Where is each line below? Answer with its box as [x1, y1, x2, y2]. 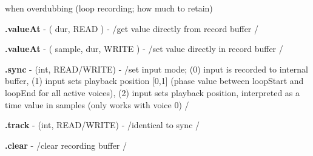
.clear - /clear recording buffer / [5, 138, 127, 151]
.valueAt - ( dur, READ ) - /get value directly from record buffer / [5, 22, 259, 34]
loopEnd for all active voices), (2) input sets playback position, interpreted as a [5, 86, 300, 99]
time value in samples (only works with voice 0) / [5, 98, 189, 111]
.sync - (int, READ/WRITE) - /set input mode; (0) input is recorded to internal [5, 62, 308, 75]
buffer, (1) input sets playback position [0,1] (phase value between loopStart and [5, 74, 304, 87]
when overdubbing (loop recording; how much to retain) [5, 2, 213, 14]
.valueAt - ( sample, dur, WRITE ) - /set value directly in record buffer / [5, 42, 283, 55]
